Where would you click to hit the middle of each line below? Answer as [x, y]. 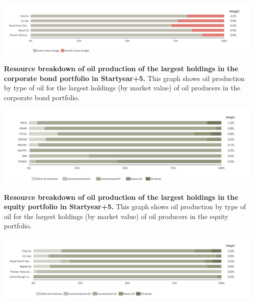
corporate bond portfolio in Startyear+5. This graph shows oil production [124, 78]
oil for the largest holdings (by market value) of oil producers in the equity [116, 216]
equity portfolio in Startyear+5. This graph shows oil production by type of [125, 206]
